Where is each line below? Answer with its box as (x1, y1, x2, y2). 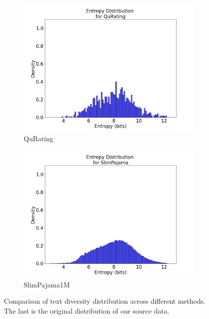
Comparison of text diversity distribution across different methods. (4, 296, 206, 306)
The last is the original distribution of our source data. (4, 305, 170, 316)
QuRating (24, 133, 54, 143)
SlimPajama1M (24, 279, 70, 289)
